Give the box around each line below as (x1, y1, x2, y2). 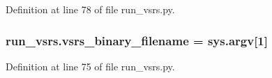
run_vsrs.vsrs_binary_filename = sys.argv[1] (6, 31, 268, 49)
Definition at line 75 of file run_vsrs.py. (6, 58, 175, 73)
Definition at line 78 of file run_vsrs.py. (6, 2, 175, 16)
